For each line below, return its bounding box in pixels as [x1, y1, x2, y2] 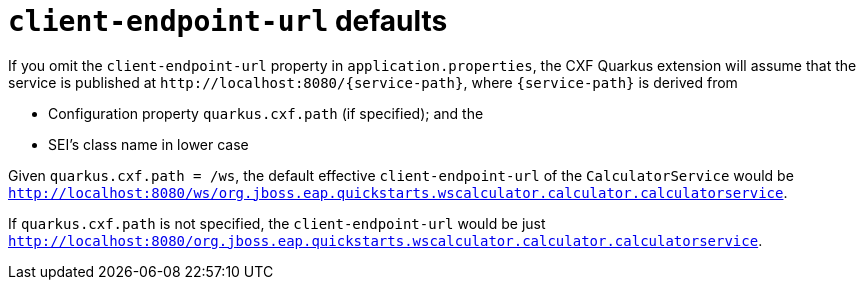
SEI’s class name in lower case [48, 135, 249, 153]
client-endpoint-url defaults [8, 4, 448, 38]
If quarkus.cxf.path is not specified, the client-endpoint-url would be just [8, 214, 546, 232]
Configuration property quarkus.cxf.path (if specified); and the [48, 104, 484, 122]
